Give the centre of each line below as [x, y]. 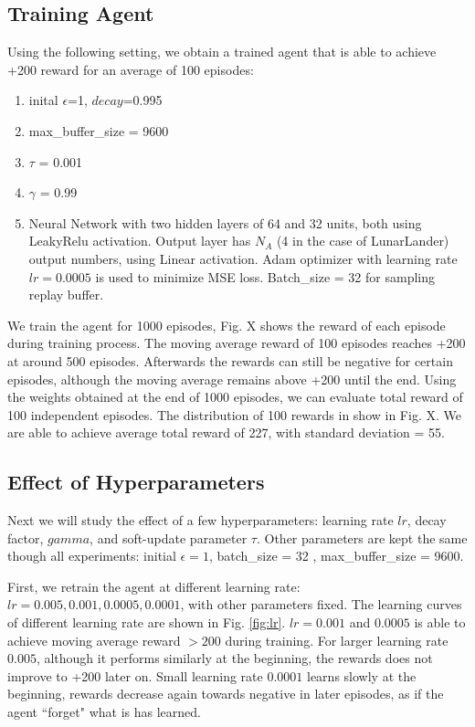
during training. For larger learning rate [337, 640]
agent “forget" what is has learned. [104, 712]
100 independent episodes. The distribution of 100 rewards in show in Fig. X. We [234, 414]
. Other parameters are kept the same [362, 537]
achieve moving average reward [94, 640]
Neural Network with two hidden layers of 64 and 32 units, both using [225, 222]
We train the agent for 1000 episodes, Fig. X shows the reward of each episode [227, 325]
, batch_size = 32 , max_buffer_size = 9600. [336, 556]
